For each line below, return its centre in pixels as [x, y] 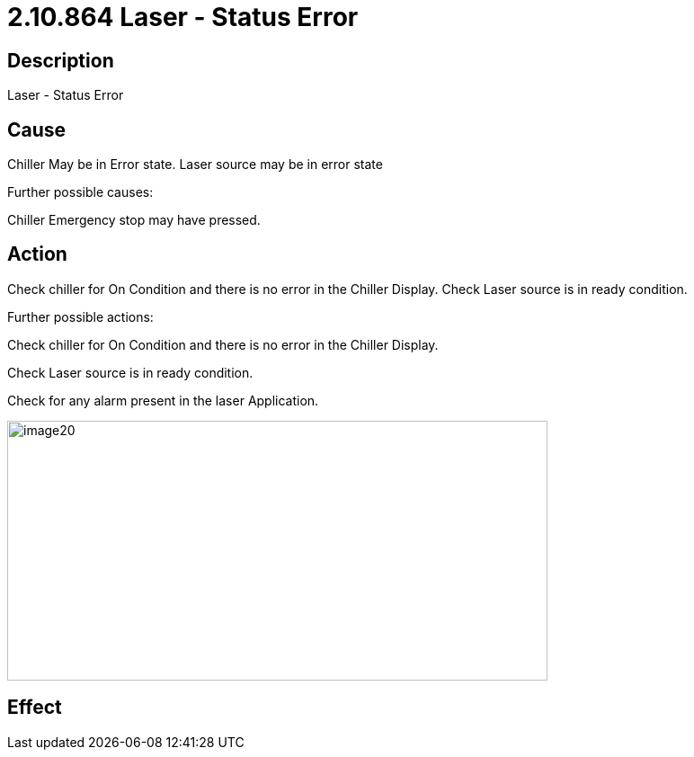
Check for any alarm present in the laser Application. [163, 400]
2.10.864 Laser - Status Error [183, 17]
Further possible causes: [80, 192]
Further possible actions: [80, 316]
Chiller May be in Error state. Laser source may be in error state [195, 165]
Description [61, 60]
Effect [35, 708]
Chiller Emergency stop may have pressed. [134, 220]
